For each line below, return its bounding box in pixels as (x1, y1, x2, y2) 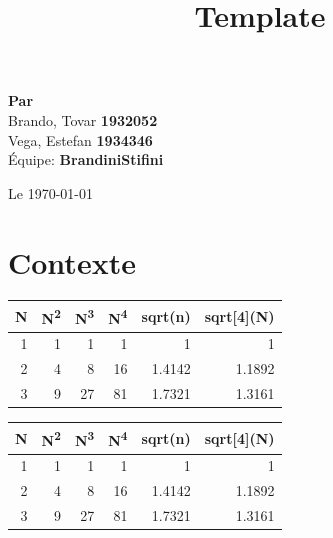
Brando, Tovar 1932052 (8, 109, 158, 130)
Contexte (8, 241, 136, 282)
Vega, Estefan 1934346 (8, 129, 153, 150)
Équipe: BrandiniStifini (8, 149, 164, 170)
